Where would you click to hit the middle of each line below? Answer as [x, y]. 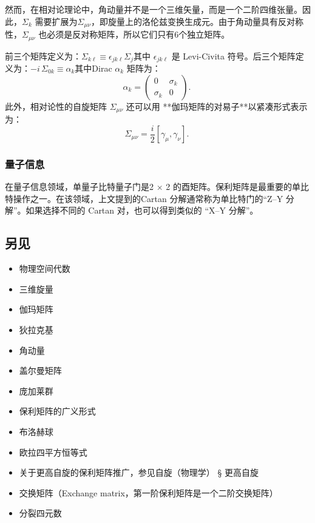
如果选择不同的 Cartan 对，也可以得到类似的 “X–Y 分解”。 [142, 210]
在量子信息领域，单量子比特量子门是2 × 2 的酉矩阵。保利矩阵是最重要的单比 [157, 187]
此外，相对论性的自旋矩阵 [56, 106]
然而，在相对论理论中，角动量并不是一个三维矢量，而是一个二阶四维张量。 [154, 9]
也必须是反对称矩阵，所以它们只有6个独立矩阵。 [134, 34]
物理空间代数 [45, 268]
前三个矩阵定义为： [43, 56]
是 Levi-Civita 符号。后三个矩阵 [233, 56]
